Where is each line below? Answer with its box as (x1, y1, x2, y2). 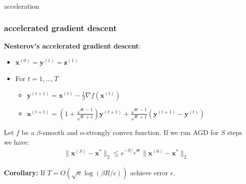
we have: (4, 136, 30, 147)
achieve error (130, 167, 168, 177)
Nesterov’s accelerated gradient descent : (4, 40, 141, 50)
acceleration (4, 1, 39, 11)
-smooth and (40, 127, 78, 137)
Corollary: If (4, 167, 45, 177)
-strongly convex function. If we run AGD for (84, 127, 219, 137)
